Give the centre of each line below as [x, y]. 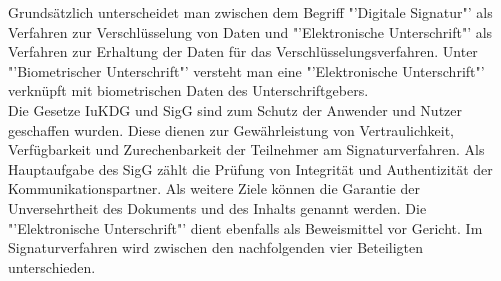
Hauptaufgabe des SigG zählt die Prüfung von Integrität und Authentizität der [250, 168]
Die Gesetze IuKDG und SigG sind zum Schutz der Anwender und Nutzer [235, 109]
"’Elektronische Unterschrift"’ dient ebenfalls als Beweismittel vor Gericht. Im [245, 227]
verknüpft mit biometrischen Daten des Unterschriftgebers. [188, 90]
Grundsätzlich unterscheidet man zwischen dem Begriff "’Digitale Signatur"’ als [250, 12]
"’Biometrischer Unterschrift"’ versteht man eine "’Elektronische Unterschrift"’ [246, 70]
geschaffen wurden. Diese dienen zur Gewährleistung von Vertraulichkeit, [231, 129]
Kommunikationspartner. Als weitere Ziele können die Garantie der [214, 188]
